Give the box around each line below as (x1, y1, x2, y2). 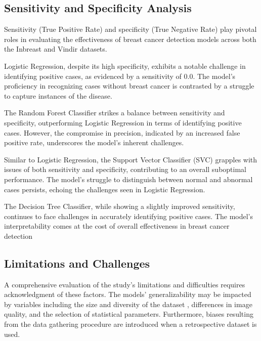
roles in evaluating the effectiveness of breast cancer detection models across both (4, 33, 256, 44)
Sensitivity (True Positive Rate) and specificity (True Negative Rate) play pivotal (4, 24, 257, 34)
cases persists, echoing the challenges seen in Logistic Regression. (4, 184, 205, 194)
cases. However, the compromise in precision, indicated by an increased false (4, 127, 240, 138)
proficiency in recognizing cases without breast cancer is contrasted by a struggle (4, 80, 254, 91)
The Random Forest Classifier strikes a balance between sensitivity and (4, 107, 225, 118)
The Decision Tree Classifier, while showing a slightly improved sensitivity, (4, 201, 235, 211)
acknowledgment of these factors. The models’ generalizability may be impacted (4, 289, 251, 300)
